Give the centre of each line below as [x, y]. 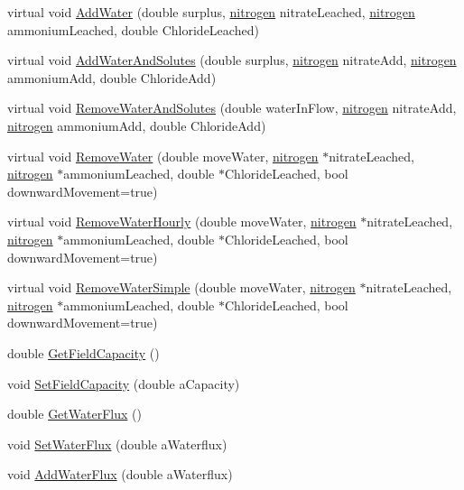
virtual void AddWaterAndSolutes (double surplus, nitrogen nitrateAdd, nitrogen [232, 60]
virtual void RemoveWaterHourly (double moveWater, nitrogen [182, 222]
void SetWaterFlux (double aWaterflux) [117, 444]
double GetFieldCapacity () [84, 352]
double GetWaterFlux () [74, 414]
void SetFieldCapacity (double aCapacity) [124, 383]
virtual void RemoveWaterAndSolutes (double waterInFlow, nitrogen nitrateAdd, [232, 108]
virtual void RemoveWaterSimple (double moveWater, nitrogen [181, 287]
